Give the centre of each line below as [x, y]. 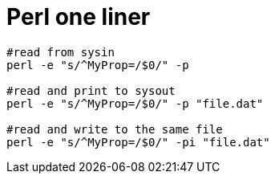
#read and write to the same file [115, 129]
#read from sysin [61, 52]
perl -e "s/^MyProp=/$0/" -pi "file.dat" [138, 142]
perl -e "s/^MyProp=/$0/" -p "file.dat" [135, 103]
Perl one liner [79, 17]
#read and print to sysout [91, 90]
